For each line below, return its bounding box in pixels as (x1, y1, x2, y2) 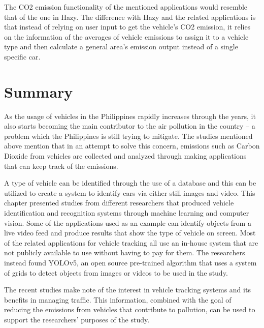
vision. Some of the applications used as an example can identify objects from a (4, 217, 251, 228)
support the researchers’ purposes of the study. (4, 314, 150, 324)
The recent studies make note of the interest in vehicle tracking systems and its (4, 284, 251, 295)
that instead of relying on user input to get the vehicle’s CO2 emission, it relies (4, 21, 251, 32)
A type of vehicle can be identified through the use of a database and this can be (4, 177, 256, 188)
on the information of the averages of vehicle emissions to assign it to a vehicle (4, 31, 249, 42)
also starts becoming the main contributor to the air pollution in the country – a (4, 121, 255, 131)
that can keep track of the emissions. (4, 160, 118, 171)
